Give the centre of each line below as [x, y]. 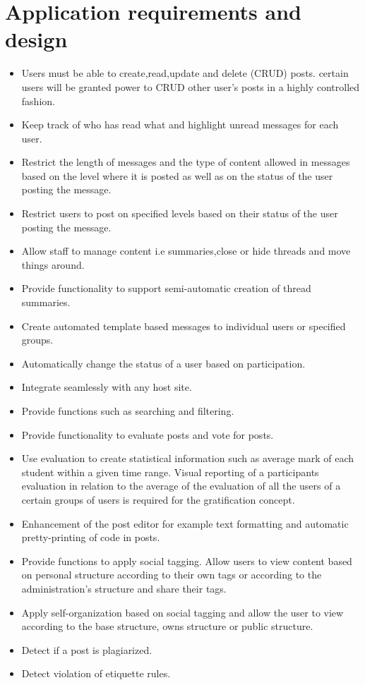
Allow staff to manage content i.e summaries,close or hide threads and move [186, 251]
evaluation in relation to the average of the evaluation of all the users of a [181, 486]
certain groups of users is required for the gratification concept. [158, 499]
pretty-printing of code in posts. [91, 537]
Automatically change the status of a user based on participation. [163, 363]
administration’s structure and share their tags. [124, 588]
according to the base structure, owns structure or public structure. [167, 626]
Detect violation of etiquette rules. [96, 673]
